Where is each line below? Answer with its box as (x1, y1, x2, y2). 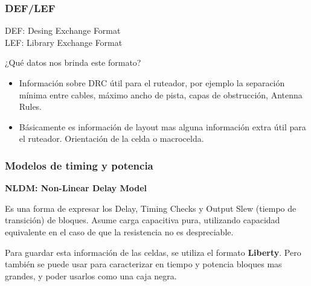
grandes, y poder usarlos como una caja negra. (5, 269, 177, 282)
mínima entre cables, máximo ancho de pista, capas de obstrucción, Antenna (19, 88, 303, 101)
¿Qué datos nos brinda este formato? (5, 56, 141, 69)
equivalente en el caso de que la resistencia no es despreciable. (5, 225, 234, 238)
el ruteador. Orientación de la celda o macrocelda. (19, 132, 204, 145)
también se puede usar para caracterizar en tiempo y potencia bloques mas (5, 258, 282, 270)
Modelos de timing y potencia (5, 157, 153, 173)
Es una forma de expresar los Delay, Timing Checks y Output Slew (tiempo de (5, 202, 297, 214)
